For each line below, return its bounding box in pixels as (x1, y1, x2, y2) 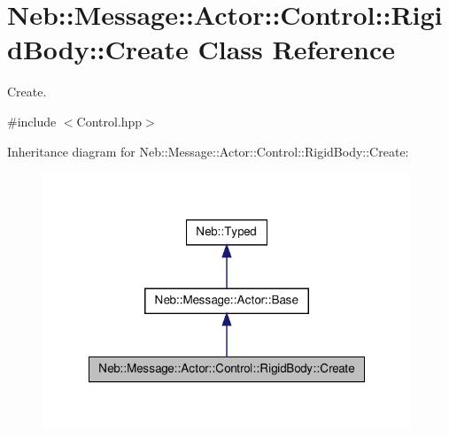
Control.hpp (76, 111, 143, 130)
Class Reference (197, 31, 395, 67)
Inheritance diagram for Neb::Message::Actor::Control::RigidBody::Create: (7, 142, 409, 160)
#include (7, 111, 57, 130)
